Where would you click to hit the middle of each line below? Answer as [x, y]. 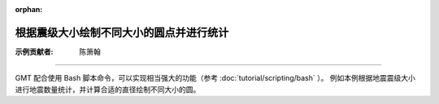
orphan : [29, 9]
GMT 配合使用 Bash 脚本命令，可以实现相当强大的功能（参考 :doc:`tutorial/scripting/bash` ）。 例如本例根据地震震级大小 [215, 78]
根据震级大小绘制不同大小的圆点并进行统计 [122, 32]
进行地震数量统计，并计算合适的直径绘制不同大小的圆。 [108, 89]
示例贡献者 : [34, 52]
